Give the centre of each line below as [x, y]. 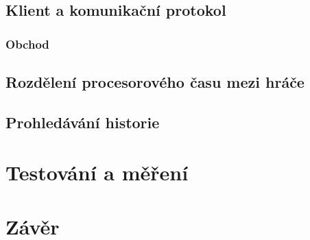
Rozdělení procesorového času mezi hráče [155, 82]
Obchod [27, 44]
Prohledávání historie [83, 122]
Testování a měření [97, 172]
